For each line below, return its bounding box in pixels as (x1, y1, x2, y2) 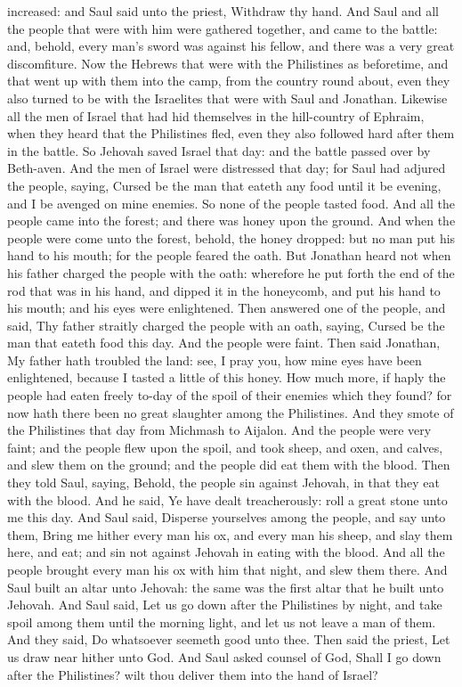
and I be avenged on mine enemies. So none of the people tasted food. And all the (7, 193, 455, 212)
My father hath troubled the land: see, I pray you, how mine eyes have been (7, 350, 422, 369)
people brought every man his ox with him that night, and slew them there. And (7, 560, 448, 578)
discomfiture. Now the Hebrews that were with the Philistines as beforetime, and (7, 53, 449, 72)
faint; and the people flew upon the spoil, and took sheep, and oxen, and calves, (7, 438, 443, 456)
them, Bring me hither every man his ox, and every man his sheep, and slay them (7, 525, 453, 544)
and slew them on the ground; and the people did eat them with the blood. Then (7, 455, 450, 474)
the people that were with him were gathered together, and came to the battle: (7, 19, 438, 37)
